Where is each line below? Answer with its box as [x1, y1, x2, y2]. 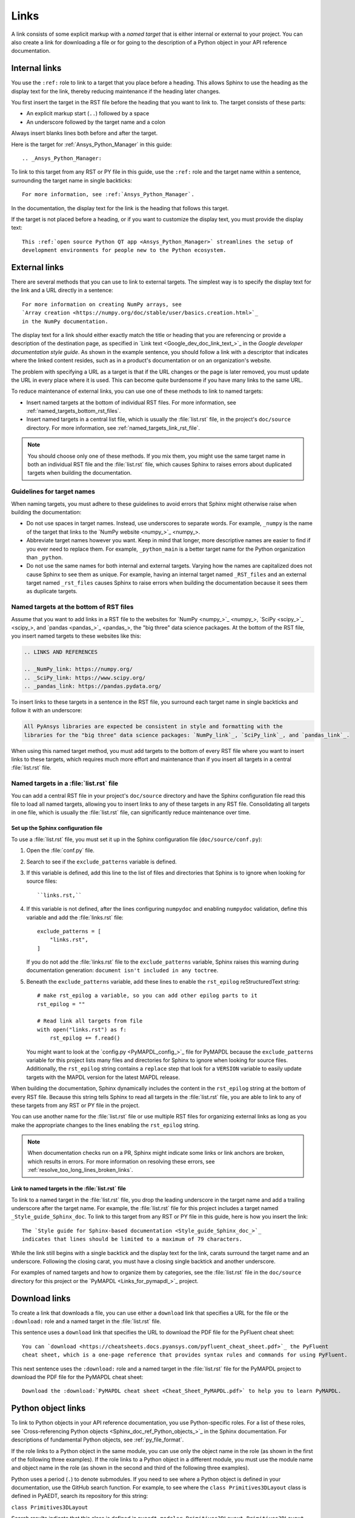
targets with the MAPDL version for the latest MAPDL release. [26, 1074, 180, 1081]
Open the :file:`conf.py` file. [26, 847, 95, 854]
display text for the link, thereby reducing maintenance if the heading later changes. [11, 87, 221, 95]
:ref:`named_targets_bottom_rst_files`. [26, 407, 121, 415]
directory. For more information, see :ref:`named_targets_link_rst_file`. [26, 424, 200, 431]
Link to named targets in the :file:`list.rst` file [11, 1185, 127, 1193]
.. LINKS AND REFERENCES [24, 648, 98, 656]
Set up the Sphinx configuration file [11, 825, 103, 832]
